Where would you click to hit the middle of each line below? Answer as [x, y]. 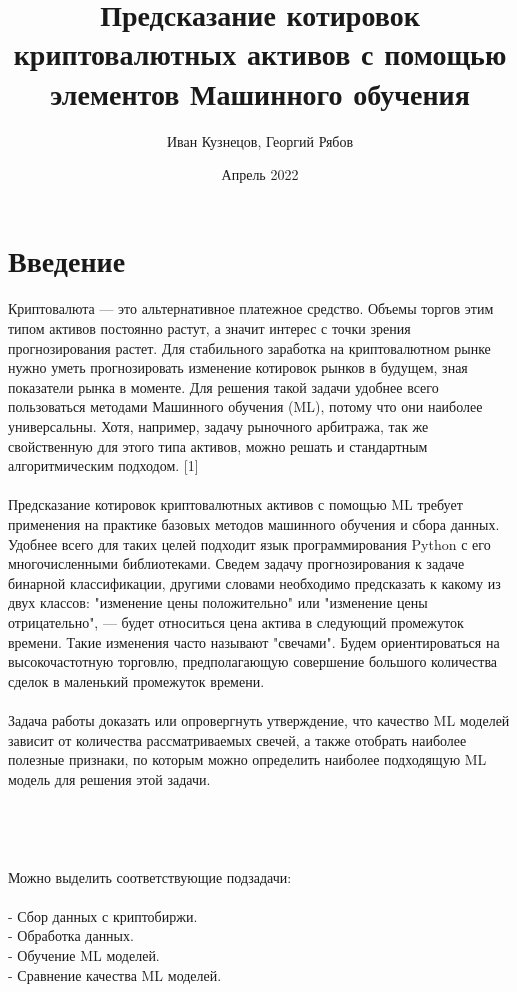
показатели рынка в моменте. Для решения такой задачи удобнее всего [223, 386]
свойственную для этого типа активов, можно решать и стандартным [218, 445]
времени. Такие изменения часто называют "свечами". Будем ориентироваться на [254, 641]
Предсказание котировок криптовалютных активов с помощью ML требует [235, 504]
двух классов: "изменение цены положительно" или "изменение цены [218, 602]
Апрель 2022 [260, 174]
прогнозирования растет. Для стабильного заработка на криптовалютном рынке [249, 347]
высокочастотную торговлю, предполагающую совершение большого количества [253, 661]
